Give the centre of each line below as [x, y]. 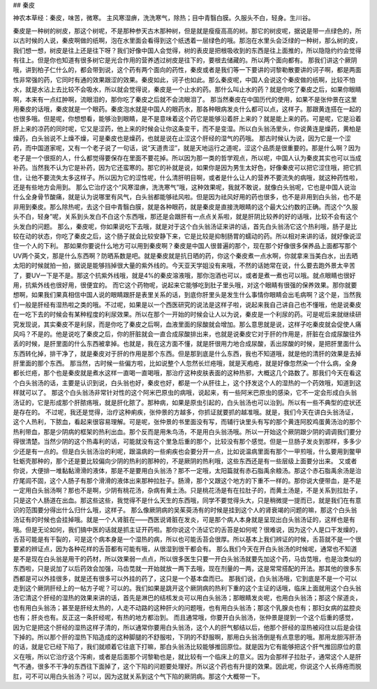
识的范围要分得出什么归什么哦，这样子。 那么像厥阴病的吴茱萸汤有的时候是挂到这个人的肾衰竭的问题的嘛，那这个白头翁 [185, 509]
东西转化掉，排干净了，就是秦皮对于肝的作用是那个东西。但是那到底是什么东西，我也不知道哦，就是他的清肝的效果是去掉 [187, 354]
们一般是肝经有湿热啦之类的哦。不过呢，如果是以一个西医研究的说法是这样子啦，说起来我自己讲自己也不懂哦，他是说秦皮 [187, 305]
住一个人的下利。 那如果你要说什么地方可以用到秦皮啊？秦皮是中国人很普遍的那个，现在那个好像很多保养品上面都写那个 [185, 246]
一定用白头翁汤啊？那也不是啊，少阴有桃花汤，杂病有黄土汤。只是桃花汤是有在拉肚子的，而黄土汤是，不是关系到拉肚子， [187, 491]
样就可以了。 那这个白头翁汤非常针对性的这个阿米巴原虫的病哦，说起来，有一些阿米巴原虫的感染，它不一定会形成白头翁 [185, 393]
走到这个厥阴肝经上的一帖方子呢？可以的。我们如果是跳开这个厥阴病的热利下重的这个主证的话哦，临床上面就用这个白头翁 [187, 588]
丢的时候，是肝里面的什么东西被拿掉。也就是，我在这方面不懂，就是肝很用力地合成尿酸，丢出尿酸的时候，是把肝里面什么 [187, 344]
